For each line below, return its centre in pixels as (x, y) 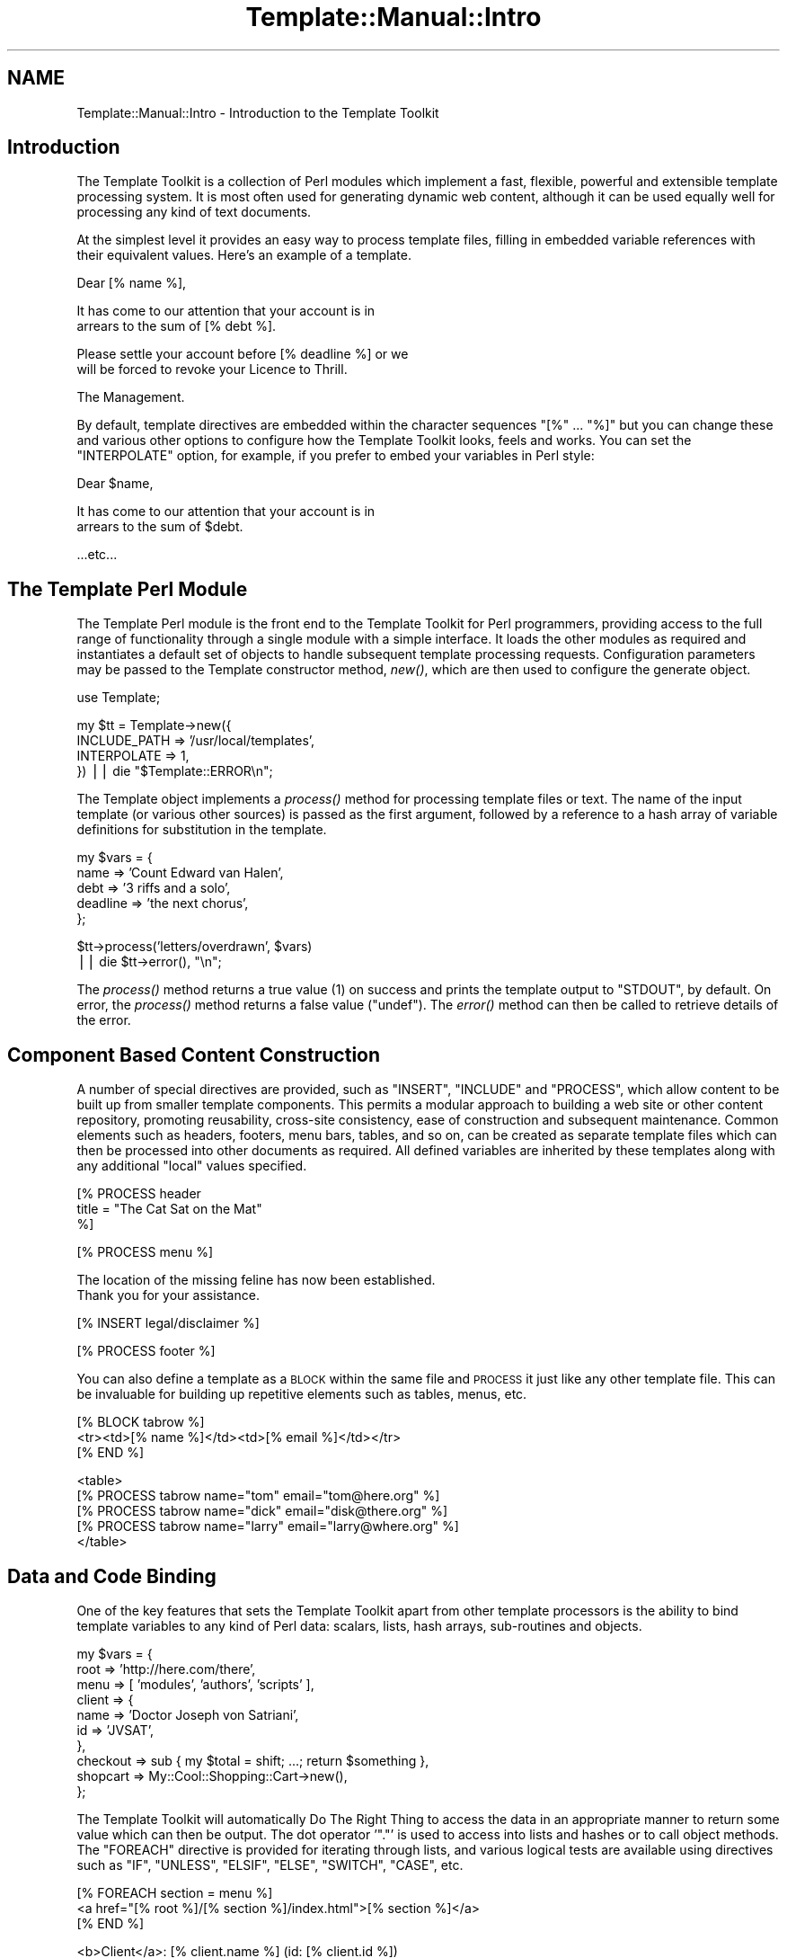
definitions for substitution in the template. (202, 830)
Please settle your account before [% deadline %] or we (243, 354)
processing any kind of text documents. (194, 212)
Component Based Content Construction (194, 1055)
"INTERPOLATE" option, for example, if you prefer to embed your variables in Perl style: (336, 456)
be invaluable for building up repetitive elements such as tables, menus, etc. (302, 1394)
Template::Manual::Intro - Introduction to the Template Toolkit (258, 112)
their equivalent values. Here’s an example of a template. (244, 255)
